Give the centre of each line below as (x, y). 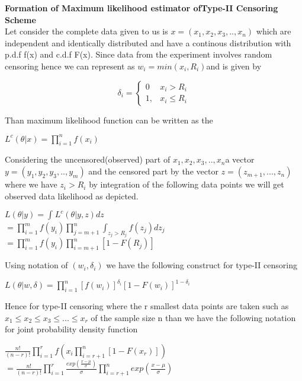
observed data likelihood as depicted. (72, 196)
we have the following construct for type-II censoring (202, 265)
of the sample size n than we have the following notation (193, 317)
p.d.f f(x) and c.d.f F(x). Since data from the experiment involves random (139, 54)
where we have (31, 184)
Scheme (20, 19)
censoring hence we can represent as (70, 66)
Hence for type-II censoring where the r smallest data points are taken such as (147, 306)
